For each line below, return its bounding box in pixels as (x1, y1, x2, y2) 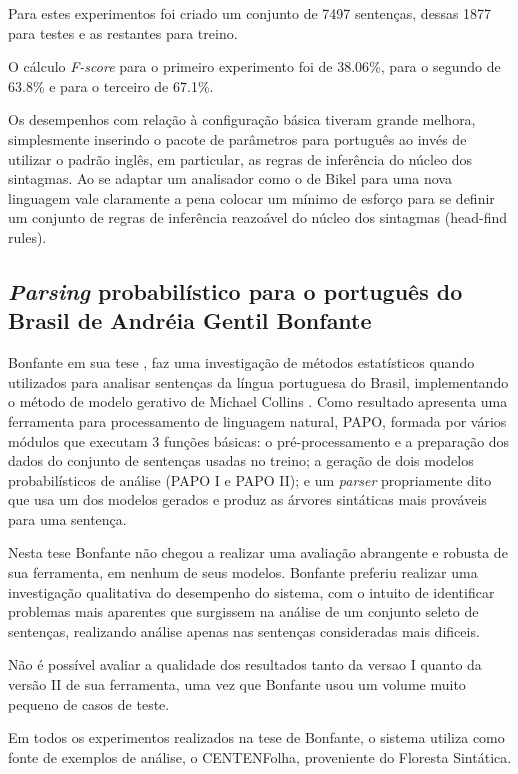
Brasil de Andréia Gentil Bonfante (8, 305, 372, 336)
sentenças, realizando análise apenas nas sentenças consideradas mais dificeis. (8, 620, 480, 641)
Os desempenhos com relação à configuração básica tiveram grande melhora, (8, 109, 476, 130)
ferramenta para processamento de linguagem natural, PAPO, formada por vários (8, 410, 507, 431)
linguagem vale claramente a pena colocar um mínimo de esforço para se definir (8, 187, 495, 208)
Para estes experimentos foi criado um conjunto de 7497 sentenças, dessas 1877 (8, 3, 492, 23)
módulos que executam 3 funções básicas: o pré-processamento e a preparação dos (8, 430, 510, 451)
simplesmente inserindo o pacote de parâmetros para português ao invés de (8, 128, 467, 149)
